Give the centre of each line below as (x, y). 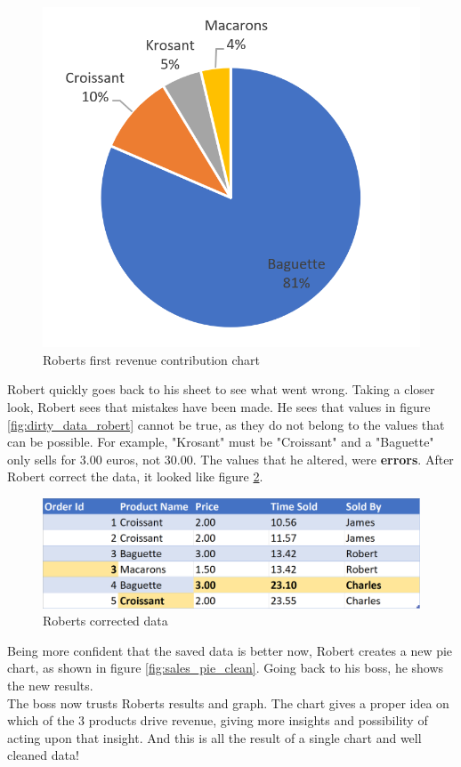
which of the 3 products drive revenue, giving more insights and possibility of (218, 720)
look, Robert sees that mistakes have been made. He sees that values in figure (219, 406)
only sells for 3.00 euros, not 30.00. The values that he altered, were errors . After (230, 459)
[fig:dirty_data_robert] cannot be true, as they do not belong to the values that (226, 424)
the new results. (50, 686)
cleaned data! (43, 755)
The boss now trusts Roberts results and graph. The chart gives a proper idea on (228, 702)
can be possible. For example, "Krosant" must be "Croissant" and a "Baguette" (221, 442)
